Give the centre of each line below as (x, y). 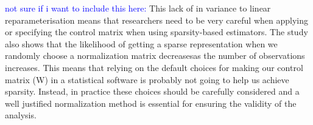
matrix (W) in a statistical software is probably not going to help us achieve (147, 79)
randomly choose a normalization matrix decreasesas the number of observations (155, 56)
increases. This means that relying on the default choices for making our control (154, 67)
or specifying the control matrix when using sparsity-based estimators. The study (156, 32)
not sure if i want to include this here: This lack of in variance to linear (138, 8)
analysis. (21, 115)
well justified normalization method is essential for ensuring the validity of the (151, 103)
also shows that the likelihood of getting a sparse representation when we (141, 43)
